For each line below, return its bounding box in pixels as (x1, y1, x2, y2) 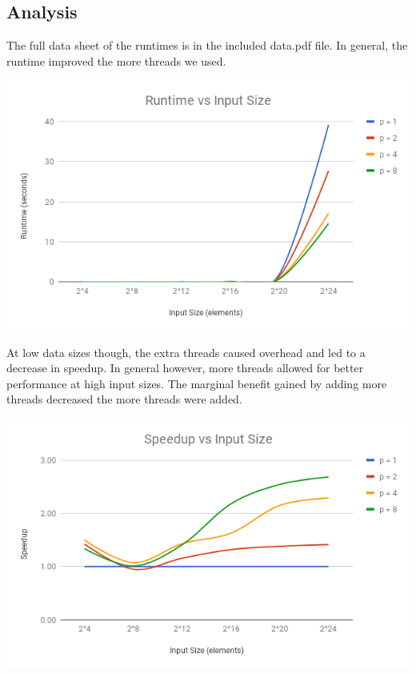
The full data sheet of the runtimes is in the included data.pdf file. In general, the (6, 37, 408, 54)
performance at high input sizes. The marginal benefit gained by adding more (6, 375, 387, 391)
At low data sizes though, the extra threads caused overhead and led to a (6, 343, 366, 360)
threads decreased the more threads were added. (6, 391, 242, 407)
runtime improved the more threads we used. (6, 52, 226, 69)
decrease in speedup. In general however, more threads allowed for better (6, 359, 364, 376)
